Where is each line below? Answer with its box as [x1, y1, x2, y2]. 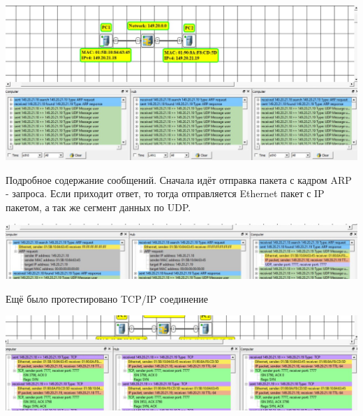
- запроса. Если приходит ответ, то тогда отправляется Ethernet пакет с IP [6, 186, 325, 201]
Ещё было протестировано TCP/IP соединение [6, 291, 208, 306]
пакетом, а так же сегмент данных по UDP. [6, 199, 191, 214]
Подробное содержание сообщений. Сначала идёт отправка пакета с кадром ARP [6, 172, 352, 187]
